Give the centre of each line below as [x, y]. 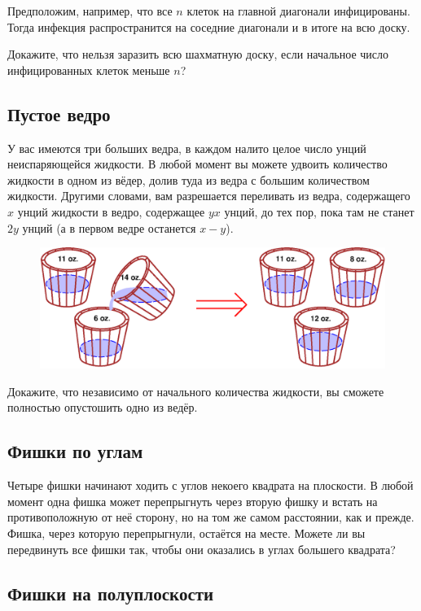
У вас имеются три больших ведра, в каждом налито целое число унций [187, 148]
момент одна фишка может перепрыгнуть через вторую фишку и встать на [193, 501]
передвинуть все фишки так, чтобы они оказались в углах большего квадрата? [202, 549]
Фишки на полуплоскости [111, 593]
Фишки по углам [75, 451]
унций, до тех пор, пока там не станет [319, 211]
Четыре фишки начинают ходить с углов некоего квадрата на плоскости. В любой [210, 485]
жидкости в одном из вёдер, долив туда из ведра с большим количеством [189, 179]
